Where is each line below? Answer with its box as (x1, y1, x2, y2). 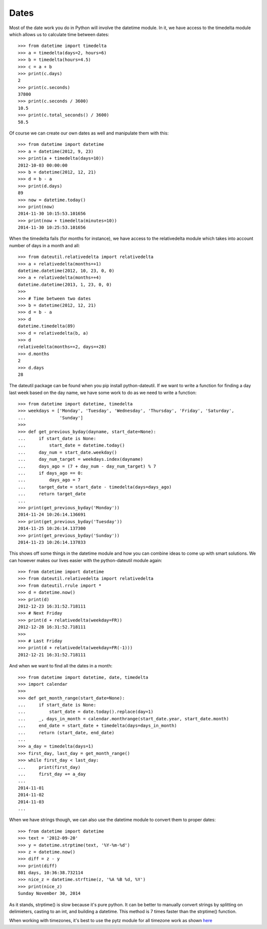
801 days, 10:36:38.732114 (18, 870, 84, 876)
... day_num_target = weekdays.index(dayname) (18, 456, 143, 462)
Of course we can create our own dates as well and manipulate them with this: (9, 130, 169, 136)
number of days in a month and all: (9, 242, 80, 248)
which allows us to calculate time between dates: (9, 31, 109, 37)
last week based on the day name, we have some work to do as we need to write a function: (9, 390, 197, 396)
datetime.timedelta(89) (18, 323, 76, 329)
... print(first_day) (18, 764, 81, 770)
